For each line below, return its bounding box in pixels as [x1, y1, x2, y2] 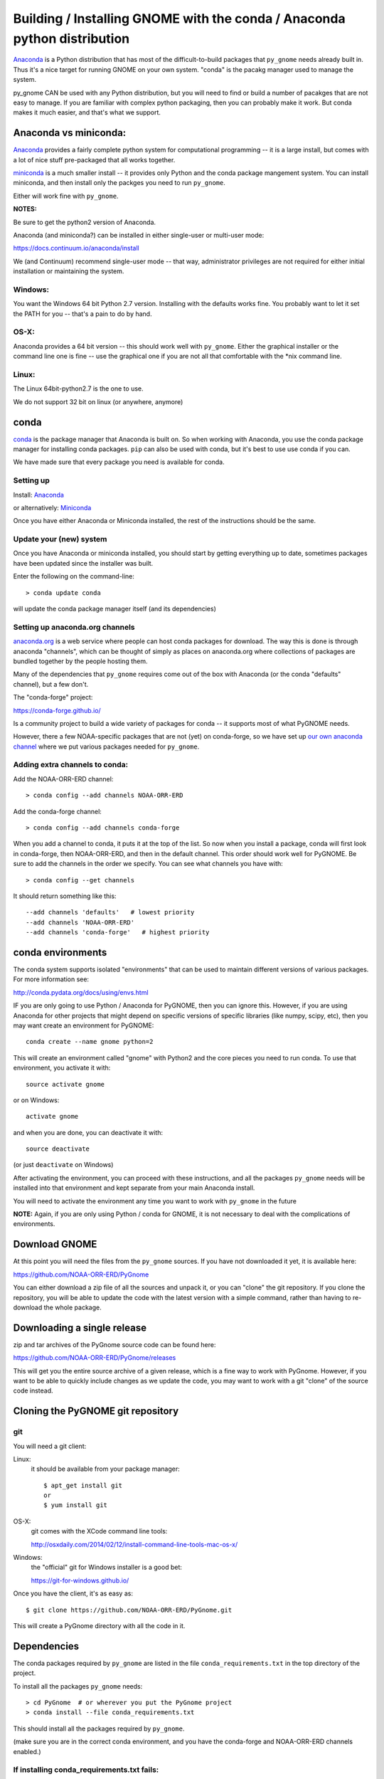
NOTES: [13, 205, 37, 213]
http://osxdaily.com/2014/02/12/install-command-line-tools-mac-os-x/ [31, 1540, 238, 1548]
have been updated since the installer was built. [13, 559, 154, 567]
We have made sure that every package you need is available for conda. [13, 458, 225, 466]
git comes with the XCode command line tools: [31, 1527, 168, 1536]
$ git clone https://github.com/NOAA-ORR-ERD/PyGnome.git [26, 1605, 233, 1614]
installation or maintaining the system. [13, 267, 124, 275]
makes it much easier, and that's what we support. [13, 108, 161, 117]
